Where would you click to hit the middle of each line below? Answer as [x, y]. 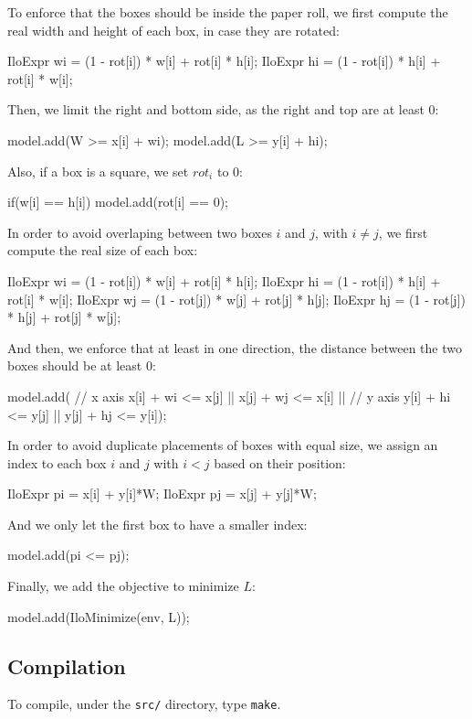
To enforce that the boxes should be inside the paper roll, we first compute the [228, 12]
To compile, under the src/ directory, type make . [144, 704]
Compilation [67, 665]
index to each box [57, 462]
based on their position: [280, 462]
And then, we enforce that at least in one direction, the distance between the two [235, 347]
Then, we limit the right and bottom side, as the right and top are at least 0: [223, 109]
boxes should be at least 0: [82, 365]
